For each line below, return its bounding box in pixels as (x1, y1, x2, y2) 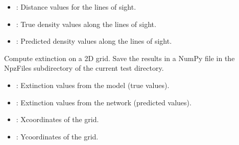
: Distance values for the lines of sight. (16, 2, 136, 12)
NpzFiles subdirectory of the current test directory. (4, 63, 164, 73)
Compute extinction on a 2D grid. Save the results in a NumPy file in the (4, 52, 235, 63)
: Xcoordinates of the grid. (16, 114, 99, 125)
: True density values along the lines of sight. (16, 18, 156, 29)
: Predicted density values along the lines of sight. (16, 36, 172, 46)
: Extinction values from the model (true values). (16, 79, 170, 90)
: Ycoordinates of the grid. (16, 131, 99, 141)
